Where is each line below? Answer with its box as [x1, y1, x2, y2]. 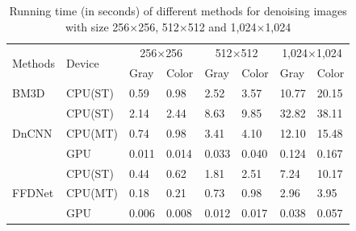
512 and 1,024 [187, 18, 257, 35]
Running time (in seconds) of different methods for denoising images [9, 2, 347, 19]
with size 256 [65, 18, 130, 35]
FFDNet [12, 184, 54, 201]
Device [65, 54, 99, 71]
